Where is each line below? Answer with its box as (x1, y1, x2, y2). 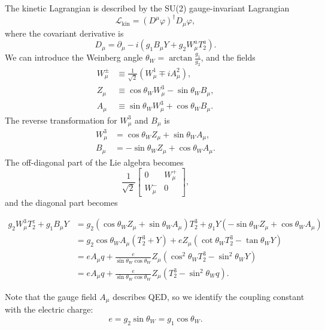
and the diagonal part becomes (5, 196, 118, 208)
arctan (169, 54, 193, 63)
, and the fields (201, 51, 256, 64)
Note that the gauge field (5, 290, 97, 302)
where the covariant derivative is (5, 26, 124, 39)
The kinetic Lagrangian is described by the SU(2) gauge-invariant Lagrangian (5, 2, 290, 14)
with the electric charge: (5, 303, 93, 316)
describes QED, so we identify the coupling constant (113, 290, 305, 302)
